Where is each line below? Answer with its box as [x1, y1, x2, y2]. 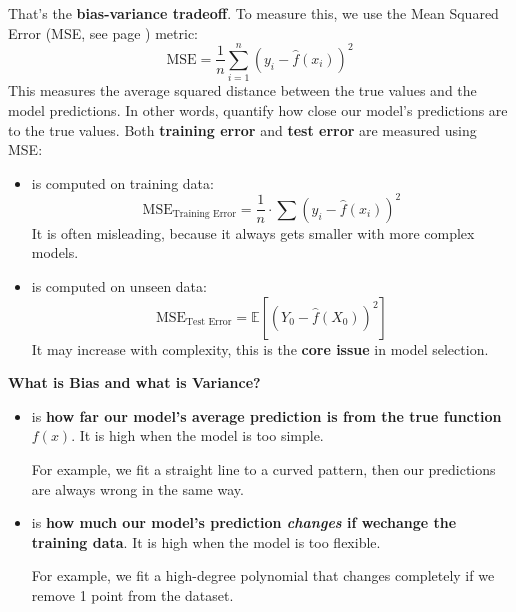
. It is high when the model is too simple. [71, 425, 324, 446]
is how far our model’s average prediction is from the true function [31, 405, 502, 426]
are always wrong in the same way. [31, 478, 244, 499]
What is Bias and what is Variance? [8, 372, 261, 393]
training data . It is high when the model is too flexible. [31, 531, 381, 552]
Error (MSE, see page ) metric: [8, 22, 199, 43]
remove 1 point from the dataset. [31, 584, 234, 605]
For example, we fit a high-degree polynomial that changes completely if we [31, 565, 495, 586]
